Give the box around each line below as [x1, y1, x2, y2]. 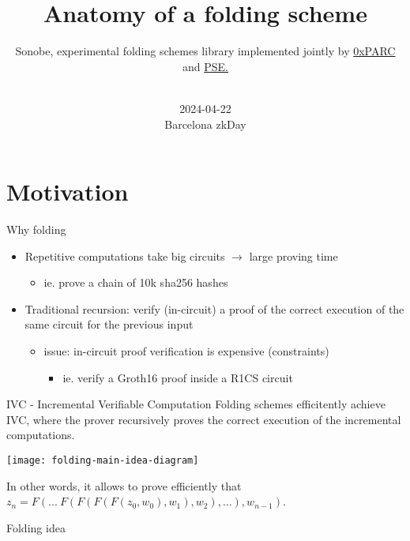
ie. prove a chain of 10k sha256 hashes [43, 274, 228, 291]
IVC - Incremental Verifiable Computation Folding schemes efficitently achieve [6, 396, 386, 412]
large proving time [249, 247, 338, 264]
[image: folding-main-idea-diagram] [6, 454, 199, 466]
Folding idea [6, 519, 66, 535]
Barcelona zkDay [164, 115, 246, 132]
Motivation [6, 175, 129, 208]
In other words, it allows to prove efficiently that [6, 477, 242, 494]
